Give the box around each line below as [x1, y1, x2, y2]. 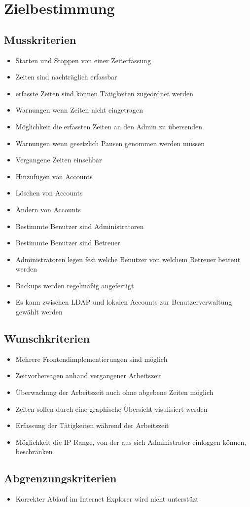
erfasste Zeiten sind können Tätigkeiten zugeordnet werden [15, 88, 193, 98]
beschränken [15, 446, 53, 457]
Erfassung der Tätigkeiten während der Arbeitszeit [15, 420, 169, 430]
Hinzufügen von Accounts [15, 171, 93, 181]
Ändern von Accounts [15, 204, 81, 214]
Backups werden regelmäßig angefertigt [15, 280, 134, 290]
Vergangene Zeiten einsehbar [15, 155, 102, 165]
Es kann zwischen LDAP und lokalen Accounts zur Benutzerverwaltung [15, 297, 232, 307]
